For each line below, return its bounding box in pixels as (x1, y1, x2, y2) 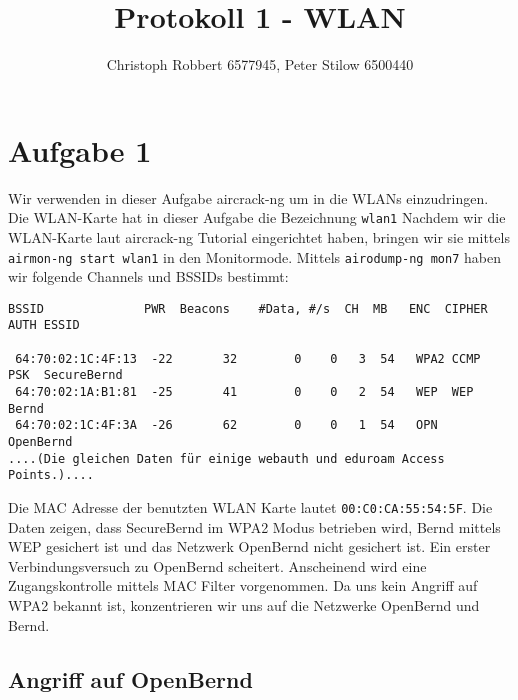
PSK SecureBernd (8, 368, 123, 383)
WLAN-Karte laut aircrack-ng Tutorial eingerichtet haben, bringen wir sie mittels (8, 226, 510, 247)
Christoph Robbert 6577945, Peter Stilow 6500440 (106, 54, 414, 75)
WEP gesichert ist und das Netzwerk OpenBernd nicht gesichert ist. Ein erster (8, 536, 491, 557)
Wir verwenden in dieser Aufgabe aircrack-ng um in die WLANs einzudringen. (8, 187, 489, 208)
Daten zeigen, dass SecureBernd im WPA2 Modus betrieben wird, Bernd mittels (8, 516, 501, 537)
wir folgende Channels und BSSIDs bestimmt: (8, 266, 289, 287)
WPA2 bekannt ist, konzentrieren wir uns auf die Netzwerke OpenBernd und (8, 595, 480, 615)
